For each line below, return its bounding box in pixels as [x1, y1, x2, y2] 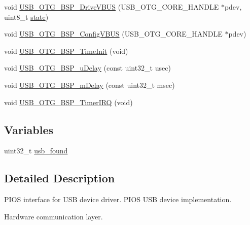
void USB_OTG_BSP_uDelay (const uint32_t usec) [4, 62, 171, 73]
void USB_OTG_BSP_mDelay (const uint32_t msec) [4, 79, 175, 90]
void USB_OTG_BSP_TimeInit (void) [4, 45, 128, 56]
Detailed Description [4, 170, 115, 186]
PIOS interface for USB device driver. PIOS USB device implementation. [4, 194, 232, 205]
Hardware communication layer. [4, 211, 103, 221]
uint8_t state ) [4, 11, 49, 22]
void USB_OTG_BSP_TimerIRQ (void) [4, 97, 133, 107]
